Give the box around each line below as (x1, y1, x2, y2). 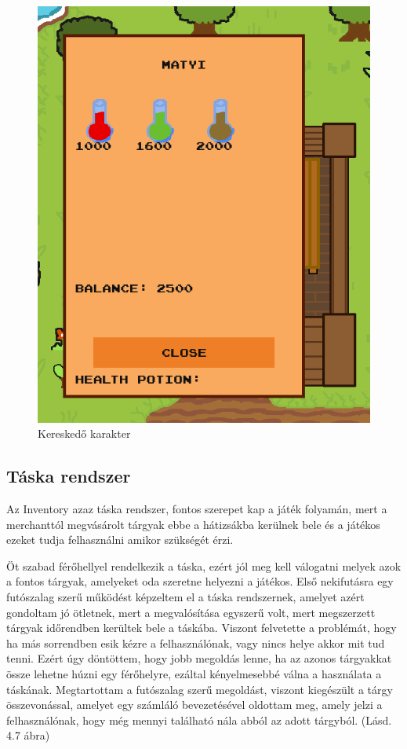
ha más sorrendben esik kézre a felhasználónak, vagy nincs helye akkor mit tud (6, 634, 385, 651)
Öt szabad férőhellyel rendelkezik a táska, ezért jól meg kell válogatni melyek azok (6, 557, 402, 574)
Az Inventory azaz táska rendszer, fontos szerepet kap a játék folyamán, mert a (6, 501, 387, 516)
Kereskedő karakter (38, 425, 131, 442)
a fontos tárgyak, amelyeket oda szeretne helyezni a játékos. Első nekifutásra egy (6, 573, 394, 589)
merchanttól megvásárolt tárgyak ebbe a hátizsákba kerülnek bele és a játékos (6, 516, 380, 532)
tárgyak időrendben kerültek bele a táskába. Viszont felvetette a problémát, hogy (6, 619, 397, 636)
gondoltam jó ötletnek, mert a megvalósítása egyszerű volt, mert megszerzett (6, 604, 376, 620)
